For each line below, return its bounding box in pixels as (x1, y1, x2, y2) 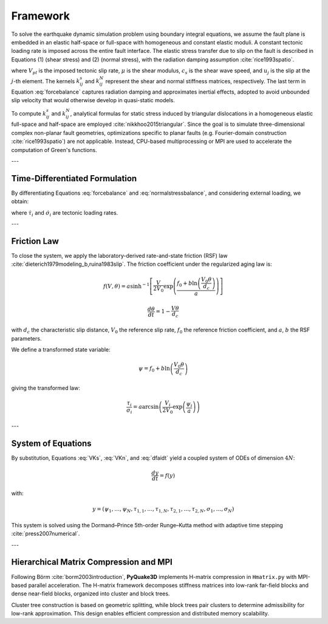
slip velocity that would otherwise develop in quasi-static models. (11, 97, 176, 104)
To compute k (11, 109, 47, 117)
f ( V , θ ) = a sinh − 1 (103, 282, 150, 289)
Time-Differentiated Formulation (11, 173, 137, 184)
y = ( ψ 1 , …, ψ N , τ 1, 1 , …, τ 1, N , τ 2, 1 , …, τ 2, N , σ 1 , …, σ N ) (92, 505, 234, 514)
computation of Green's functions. (11, 146, 97, 153)
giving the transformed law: (11, 384, 80, 392)
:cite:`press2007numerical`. (11, 530, 80, 538)
